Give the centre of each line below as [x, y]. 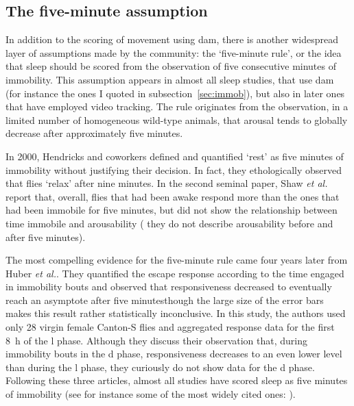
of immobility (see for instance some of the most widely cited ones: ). [151, 394]
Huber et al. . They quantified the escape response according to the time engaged [175, 273]
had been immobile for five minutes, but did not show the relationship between [172, 210]
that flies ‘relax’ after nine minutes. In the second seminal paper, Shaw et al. [167, 183]
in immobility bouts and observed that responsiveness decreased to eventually [169, 287]
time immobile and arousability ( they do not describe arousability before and [169, 223]
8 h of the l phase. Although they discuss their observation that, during [157, 340]
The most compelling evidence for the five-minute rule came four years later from [177, 260]
